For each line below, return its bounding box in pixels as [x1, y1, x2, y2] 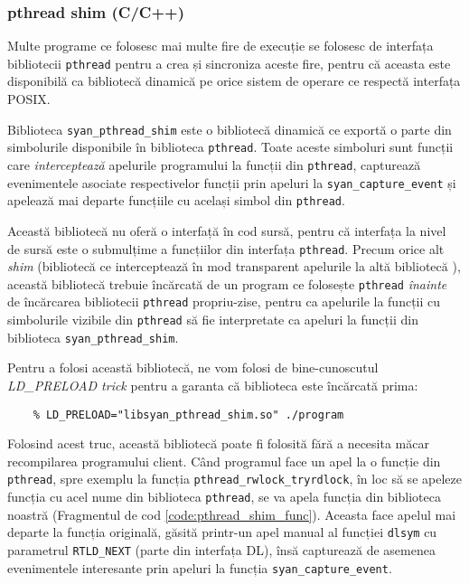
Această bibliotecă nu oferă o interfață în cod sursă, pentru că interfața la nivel [7, 221, 446, 240]
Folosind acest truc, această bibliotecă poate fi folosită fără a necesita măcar [7, 434, 429, 453]
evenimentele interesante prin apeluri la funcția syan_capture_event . [7, 558, 392, 577]
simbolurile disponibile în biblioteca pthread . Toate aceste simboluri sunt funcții [7, 137, 454, 156]
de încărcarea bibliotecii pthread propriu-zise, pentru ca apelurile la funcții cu [7, 292, 441, 311]
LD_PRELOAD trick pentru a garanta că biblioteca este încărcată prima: [7, 376, 418, 394]
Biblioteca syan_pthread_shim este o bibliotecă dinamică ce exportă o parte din [7, 119, 452, 138]
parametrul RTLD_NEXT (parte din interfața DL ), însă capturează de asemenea [7, 541, 436, 559]
